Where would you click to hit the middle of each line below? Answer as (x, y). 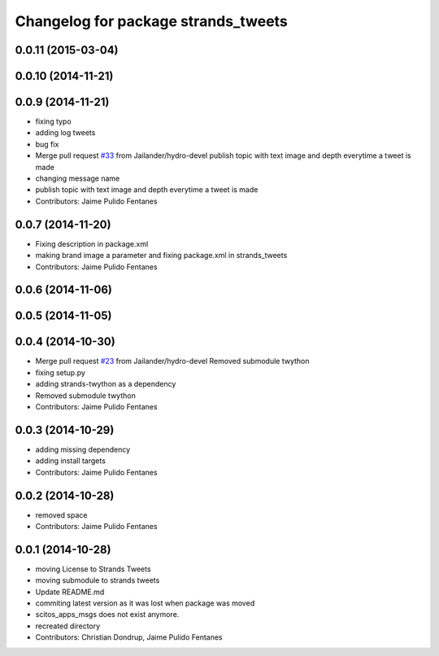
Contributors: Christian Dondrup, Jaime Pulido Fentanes (129, 637)
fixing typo (54, 121)
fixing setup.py (60, 372)
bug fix (47, 144)
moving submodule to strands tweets (98, 580)
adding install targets (70, 461)
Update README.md (70, 592)
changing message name (78, 178)
